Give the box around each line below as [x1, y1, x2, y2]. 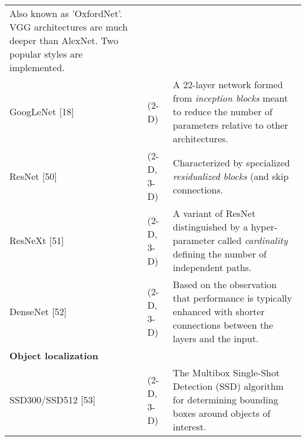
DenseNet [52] [9, 305, 67, 318]
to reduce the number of [172, 105, 272, 118]
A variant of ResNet [172, 206, 256, 220]
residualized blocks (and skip [172, 169, 289, 183]
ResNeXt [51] [9, 233, 64, 247]
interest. [172, 420, 207, 433]
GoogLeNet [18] [9, 105, 74, 118]
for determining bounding [172, 393, 278, 406]
